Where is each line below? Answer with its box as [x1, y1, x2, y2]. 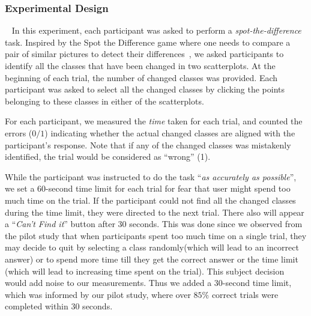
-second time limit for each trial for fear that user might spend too [46, 182, 291, 195]
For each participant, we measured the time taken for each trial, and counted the [5, 115, 303, 127]
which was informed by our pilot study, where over [5, 288, 191, 300]
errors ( [5, 126, 32, 139]
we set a [5, 182, 35, 195]
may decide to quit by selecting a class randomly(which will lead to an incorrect [5, 241, 299, 254]
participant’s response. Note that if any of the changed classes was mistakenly [5, 138, 291, 151]
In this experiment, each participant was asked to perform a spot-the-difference [11, 24, 301, 37]
